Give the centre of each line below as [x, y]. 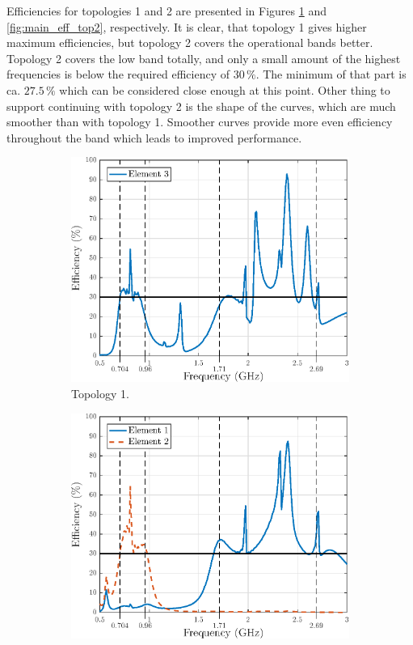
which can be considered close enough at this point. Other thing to [225, 89]
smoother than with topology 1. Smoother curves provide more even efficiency [200, 122]
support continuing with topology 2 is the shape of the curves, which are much [201, 106]
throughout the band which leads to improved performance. [154, 137]
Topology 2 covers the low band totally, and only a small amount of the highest [204, 58]
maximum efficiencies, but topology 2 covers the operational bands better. [190, 42]
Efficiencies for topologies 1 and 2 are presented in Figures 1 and [166, 11]
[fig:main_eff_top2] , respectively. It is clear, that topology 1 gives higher [187, 26]
